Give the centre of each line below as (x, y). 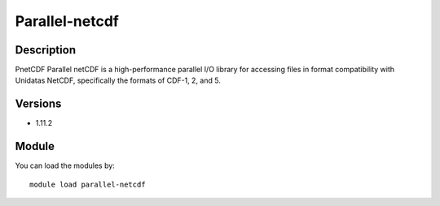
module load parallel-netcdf (88, 184)
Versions (38, 104)
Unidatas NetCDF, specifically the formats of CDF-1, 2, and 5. (118, 80)
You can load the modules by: (65, 165)
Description (46, 50)
